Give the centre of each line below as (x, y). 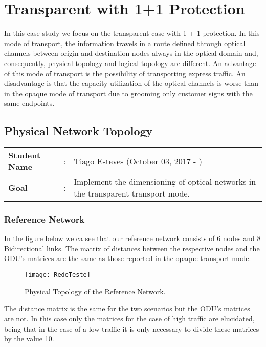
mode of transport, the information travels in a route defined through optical (125, 43)
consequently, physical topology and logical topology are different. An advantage (130, 63)
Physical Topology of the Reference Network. (95, 291)
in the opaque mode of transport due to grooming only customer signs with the (128, 93)
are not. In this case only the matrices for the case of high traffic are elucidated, (129, 318)
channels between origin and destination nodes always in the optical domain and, (131, 53)
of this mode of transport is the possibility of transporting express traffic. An (125, 73)
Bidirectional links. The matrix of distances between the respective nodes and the (132, 248)
